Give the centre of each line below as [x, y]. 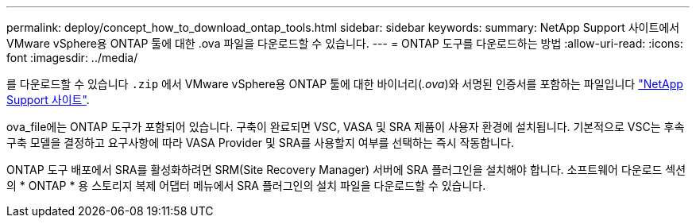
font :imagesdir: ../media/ [72, 58]
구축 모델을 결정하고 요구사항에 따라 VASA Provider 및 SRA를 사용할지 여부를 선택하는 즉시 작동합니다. [260, 143]
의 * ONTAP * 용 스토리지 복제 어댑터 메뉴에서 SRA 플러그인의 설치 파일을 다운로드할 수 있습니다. [246, 185]
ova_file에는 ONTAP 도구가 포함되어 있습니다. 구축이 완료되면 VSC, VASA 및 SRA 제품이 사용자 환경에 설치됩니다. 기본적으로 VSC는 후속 [346, 127]
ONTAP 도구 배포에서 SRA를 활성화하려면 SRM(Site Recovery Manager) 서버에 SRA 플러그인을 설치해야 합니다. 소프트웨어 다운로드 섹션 [346, 170]
